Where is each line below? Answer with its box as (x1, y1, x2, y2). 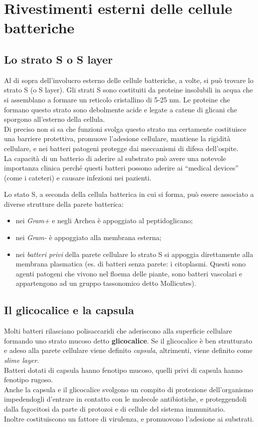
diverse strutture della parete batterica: (4, 198, 124, 209)
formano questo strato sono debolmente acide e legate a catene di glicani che (4, 104, 237, 114)
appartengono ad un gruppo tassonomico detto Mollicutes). (15, 278, 196, 288)
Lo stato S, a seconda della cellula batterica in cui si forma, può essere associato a (4, 189, 254, 199)
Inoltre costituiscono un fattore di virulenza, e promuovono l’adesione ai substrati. (4, 413, 254, 424)
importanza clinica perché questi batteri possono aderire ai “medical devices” (4, 163, 239, 173)
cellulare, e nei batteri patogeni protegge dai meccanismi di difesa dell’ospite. (4, 143, 239, 153)
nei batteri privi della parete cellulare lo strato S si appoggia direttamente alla (15, 249, 254, 259)
